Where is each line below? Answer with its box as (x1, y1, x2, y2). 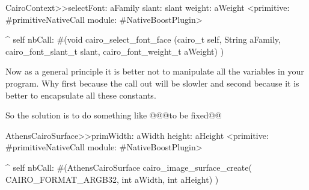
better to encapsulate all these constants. (5, 88, 156, 101)
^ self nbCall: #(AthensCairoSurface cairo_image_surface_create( (5, 161, 252, 173)
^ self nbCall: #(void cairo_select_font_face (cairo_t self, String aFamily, (5, 33, 281, 46)
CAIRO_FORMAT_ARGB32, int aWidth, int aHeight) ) (5, 173, 219, 185)
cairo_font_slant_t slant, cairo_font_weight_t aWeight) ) (5, 44, 224, 57)
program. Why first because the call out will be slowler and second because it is (5, 76, 299, 89)
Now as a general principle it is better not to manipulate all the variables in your (5, 65, 304, 78)
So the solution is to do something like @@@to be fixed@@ (5, 109, 222, 121)
